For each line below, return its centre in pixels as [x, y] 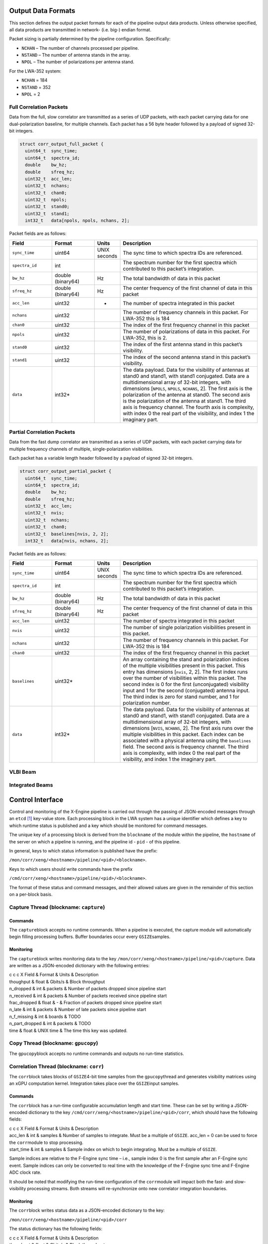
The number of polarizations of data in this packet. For [186, 331]
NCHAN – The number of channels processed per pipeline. [80, 48]
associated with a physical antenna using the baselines [187, 740]
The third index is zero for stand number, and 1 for [181, 697]
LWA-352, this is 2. [145, 337]
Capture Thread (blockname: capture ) [57, 907]
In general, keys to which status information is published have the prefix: [83, 851]
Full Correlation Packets [38, 107]
